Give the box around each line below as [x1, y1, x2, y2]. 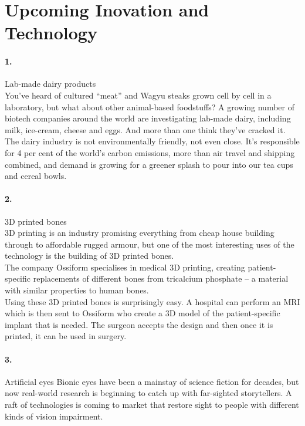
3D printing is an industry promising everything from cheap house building [5, 226, 274, 239]
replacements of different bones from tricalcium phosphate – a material [33, 272, 289, 285]
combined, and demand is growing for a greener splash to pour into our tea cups [5, 158, 293, 170]
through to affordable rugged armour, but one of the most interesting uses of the [5, 238, 294, 250]
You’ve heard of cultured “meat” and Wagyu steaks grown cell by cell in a [5, 89, 272, 101]
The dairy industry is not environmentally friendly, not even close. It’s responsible [5, 135, 300, 147]
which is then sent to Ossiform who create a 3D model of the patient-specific [5, 307, 280, 319]
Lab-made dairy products [5, 77, 96, 90]
